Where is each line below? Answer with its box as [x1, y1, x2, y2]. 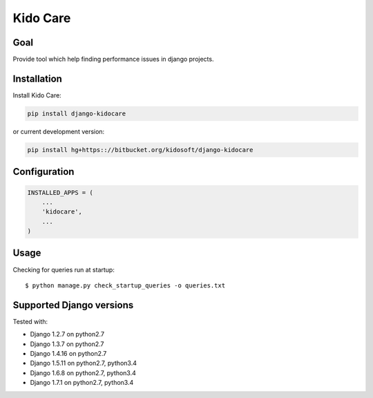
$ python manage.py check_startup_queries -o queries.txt [25, 281, 226, 290]
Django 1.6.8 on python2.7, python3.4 [30, 368, 136, 377]
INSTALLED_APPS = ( [27, 189, 93, 196]
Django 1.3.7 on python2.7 [30, 339, 104, 348]
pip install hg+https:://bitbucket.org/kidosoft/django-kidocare [27, 146, 254, 153]
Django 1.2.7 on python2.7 [30, 330, 105, 339]
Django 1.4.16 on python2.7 [30, 350, 107, 358]
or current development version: [12, 127, 105, 135]
